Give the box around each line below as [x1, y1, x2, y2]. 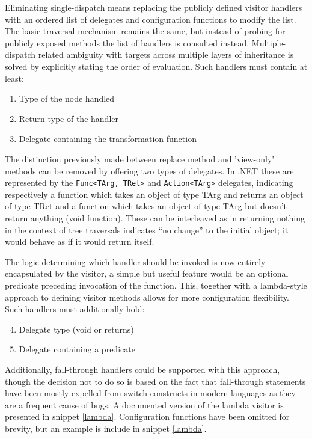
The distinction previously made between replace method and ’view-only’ [5, 152, 275, 165]
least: [5, 72, 24, 84]
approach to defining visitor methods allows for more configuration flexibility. [5, 290, 289, 303]
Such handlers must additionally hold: [5, 302, 145, 315]
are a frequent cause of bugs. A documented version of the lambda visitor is [5, 398, 284, 411]
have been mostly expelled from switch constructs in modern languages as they [5, 387, 296, 399]
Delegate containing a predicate [19, 343, 135, 355]
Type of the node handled [19, 92, 115, 105]
